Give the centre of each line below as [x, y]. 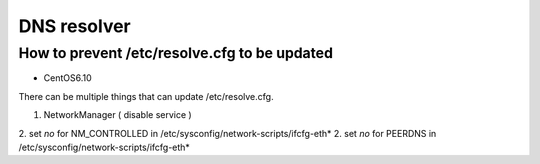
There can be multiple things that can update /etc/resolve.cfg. [146, 96]
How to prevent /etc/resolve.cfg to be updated [176, 53]
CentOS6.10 [67, 78]
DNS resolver [75, 26]
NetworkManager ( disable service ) [117, 115]
